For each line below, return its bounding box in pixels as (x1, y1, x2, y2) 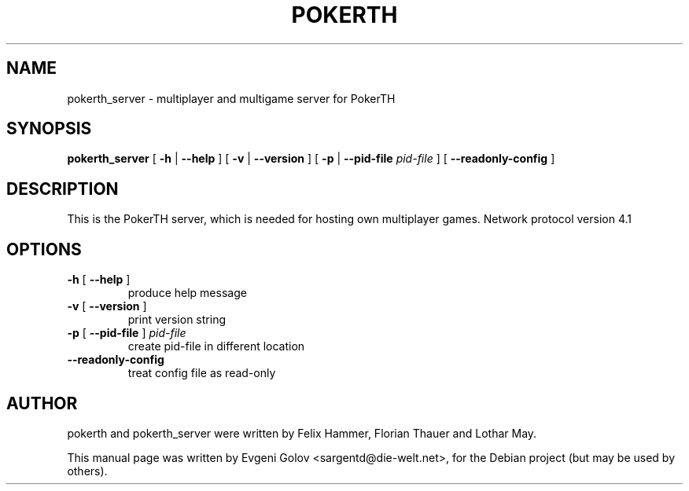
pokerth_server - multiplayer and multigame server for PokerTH (67, 91, 396, 105)
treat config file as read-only (127, 366, 276, 380)
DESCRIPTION (6, 178, 119, 199)
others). (67, 464, 108, 478)
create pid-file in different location (127, 339, 305, 354)
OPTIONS (6, 239, 82, 259)
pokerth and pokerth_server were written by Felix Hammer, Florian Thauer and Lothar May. (67, 426, 537, 440)
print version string (127, 313, 226, 327)
